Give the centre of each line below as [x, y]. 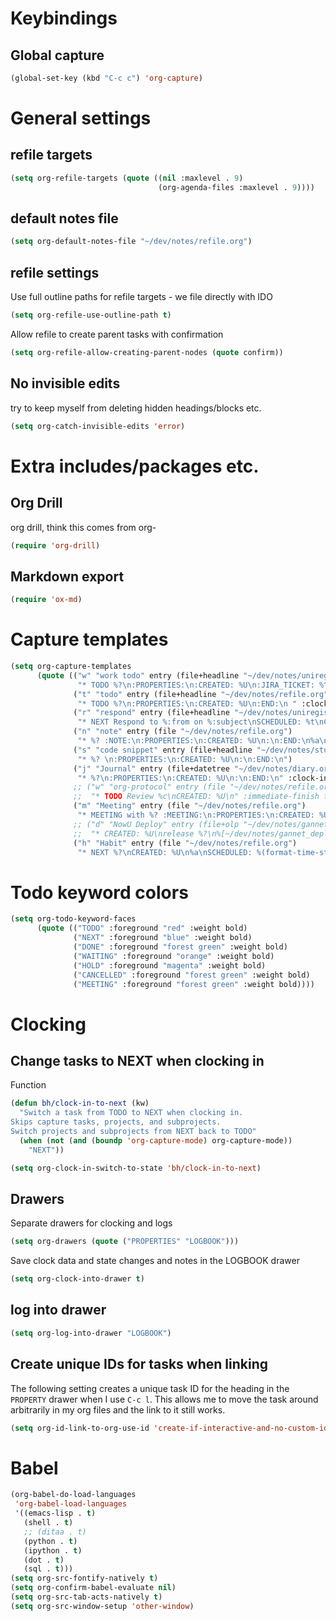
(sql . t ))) [48, 1569]
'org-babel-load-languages [71, 1504]
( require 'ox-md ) [46, 600]
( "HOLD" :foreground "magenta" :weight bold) [170, 965]
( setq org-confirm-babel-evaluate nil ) [93, 1588]
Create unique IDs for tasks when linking [139, 1364]
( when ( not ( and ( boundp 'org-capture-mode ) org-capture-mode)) [156, 1140]
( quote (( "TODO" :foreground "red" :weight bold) [142, 928]
